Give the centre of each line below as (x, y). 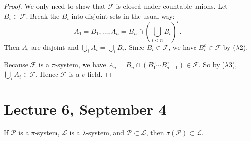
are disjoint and (55, 47)
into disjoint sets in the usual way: (123, 15)
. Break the (43, 15)
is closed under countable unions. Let (172, 6)
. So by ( (212, 64)
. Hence (47, 74)
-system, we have (81, 64)
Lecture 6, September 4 (85, 109)
